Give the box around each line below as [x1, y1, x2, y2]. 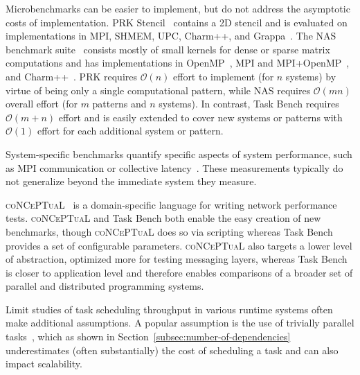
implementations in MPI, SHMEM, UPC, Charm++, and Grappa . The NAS [6, 28, 336, 43]
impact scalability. [6, 356, 82, 371]
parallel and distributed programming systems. [6, 279, 204, 293]
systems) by [285, 69, 336, 83]
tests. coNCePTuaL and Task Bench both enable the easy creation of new [6, 211, 321, 225]
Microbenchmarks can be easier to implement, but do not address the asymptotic [6, 1, 350, 15]
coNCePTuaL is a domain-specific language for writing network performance [6, 197, 337, 211]
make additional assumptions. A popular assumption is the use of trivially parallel [6, 315, 354, 330]
